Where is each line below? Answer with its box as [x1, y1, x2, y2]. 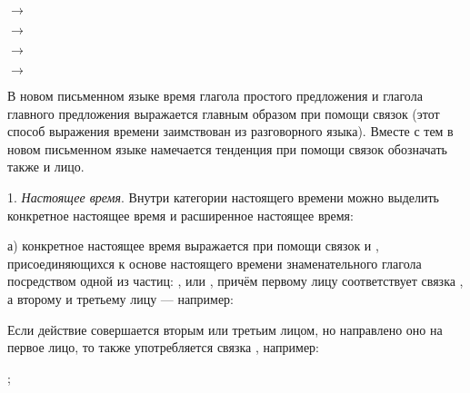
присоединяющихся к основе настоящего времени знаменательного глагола [7, 253, 422, 272]
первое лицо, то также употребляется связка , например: [7, 338, 319, 357]
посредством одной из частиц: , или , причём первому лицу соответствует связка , [7, 271, 464, 290]
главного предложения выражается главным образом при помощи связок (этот [7, 103, 440, 123]
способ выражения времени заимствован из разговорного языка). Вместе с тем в [7, 122, 454, 141]
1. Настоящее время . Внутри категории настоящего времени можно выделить [7, 187, 439, 206]
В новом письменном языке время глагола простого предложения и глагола [7, 86, 423, 104]
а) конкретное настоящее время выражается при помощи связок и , [7, 236, 379, 255]
